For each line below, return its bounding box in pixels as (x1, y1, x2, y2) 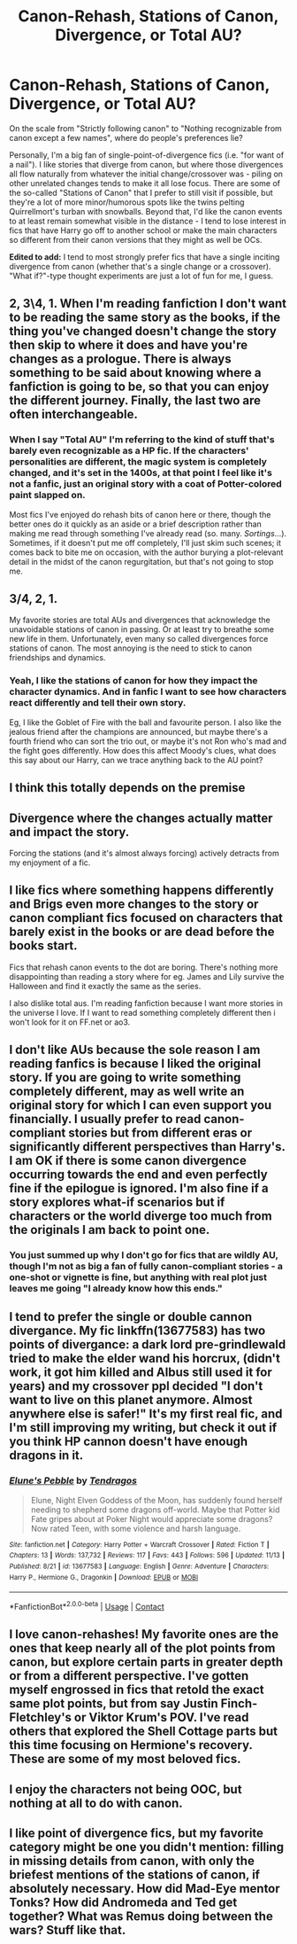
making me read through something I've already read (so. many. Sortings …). (9, 527, 287, 538)
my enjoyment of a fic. (9, 857, 91, 868)
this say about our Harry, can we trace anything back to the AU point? (9, 754, 263, 765)
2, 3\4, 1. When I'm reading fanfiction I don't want (9, 296, 287, 311)
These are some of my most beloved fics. (9, 1752, 241, 1767)
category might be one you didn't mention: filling (9, 1839, 285, 1854)
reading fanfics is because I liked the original (9, 1057, 262, 1072)
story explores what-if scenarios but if (9, 1195, 225, 1210)
